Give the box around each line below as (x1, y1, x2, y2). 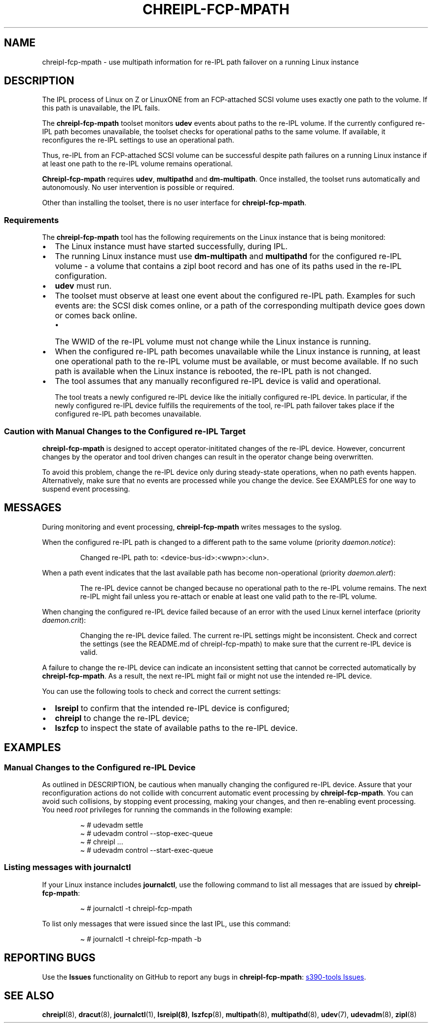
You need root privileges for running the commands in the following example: (42, 805, 292, 814)
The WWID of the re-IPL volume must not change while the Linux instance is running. (55, 337, 371, 347)
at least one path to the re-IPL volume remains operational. (42, 159, 233, 168)
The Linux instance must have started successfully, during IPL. (55, 241, 288, 252)
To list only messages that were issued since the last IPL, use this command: (42, 919, 291, 928)
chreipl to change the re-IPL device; (55, 713, 189, 723)
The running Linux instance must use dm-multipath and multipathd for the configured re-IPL (55, 251, 402, 262)
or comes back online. (55, 310, 138, 321)
